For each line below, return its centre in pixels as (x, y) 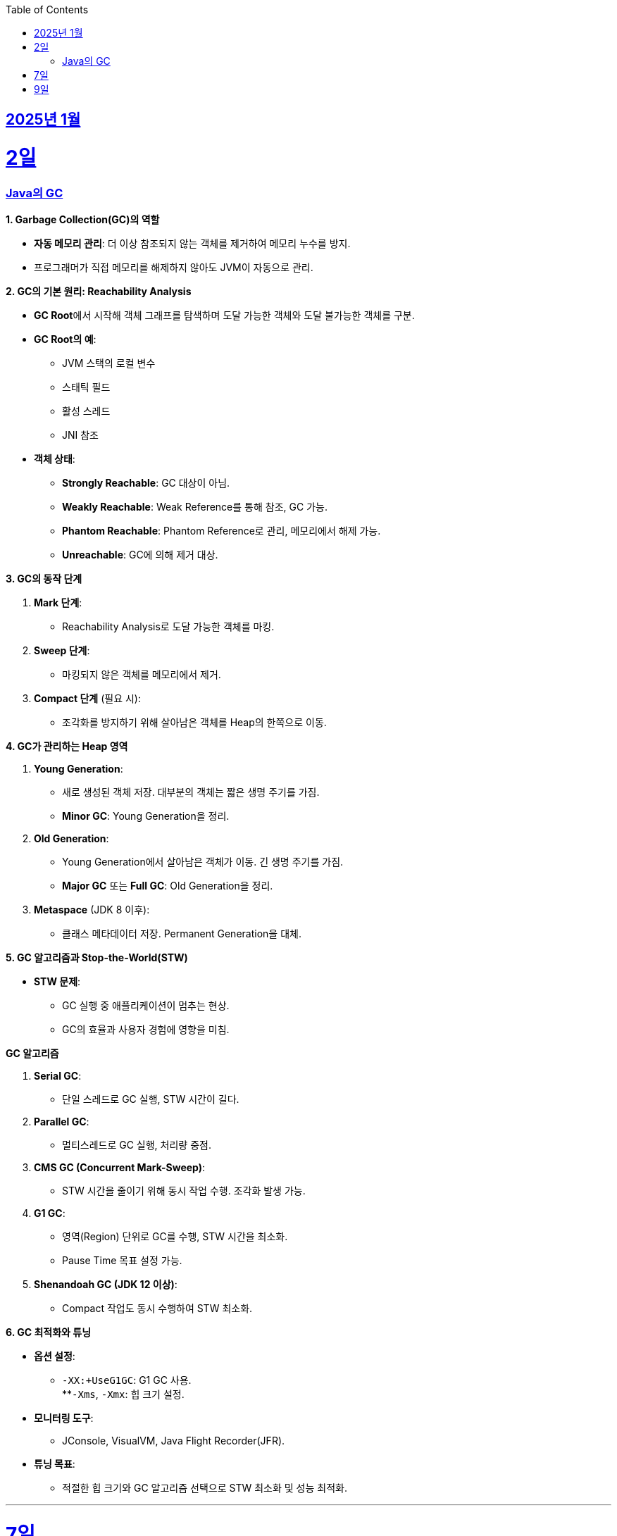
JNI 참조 (80, 435)
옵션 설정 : (55, 1356)
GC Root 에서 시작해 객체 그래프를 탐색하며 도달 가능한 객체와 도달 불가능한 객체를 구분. (224, 316)
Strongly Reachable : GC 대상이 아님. (146, 483)
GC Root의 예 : (65, 339)
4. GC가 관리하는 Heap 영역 (67, 747)
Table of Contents (47, 10)
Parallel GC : (62, 1122)
